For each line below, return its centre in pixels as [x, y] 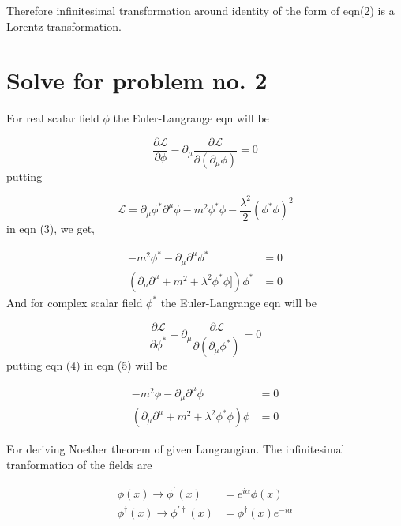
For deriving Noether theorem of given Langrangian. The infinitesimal [176, 449]
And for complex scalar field [75, 302]
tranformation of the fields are [79, 464]
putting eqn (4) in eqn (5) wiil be [87, 365]
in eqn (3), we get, [51, 229]
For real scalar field [53, 118]
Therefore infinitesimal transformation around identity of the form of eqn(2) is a [200, 10]
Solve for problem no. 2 [137, 80]
